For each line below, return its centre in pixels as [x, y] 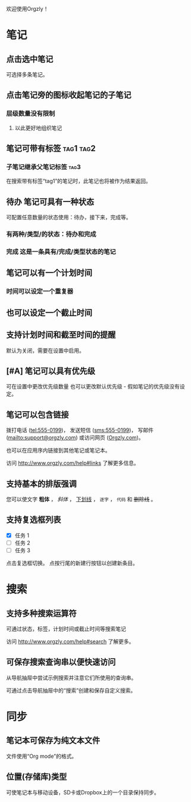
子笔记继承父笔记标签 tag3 [44, 167]
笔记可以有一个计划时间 [49, 273]
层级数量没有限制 [31, 114]
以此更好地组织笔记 [38, 128]
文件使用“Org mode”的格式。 [42, 756]
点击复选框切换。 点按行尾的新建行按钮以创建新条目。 [72, 563]
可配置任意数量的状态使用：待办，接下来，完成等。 [69, 218]
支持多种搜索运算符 [41, 613]
